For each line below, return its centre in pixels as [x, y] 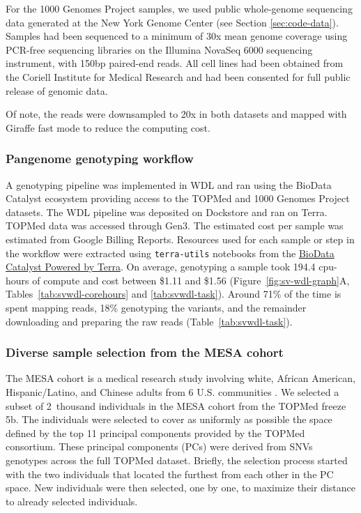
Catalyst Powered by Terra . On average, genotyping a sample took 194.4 [161, 267]
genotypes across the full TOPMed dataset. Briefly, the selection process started [177, 460]
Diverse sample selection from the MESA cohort [145, 352]
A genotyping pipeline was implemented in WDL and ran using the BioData [169, 184]
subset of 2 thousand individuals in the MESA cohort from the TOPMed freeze [176, 405]
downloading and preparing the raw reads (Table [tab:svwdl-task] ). [149, 321]
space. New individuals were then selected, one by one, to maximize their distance [180, 488]
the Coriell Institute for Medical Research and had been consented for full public [178, 76]
